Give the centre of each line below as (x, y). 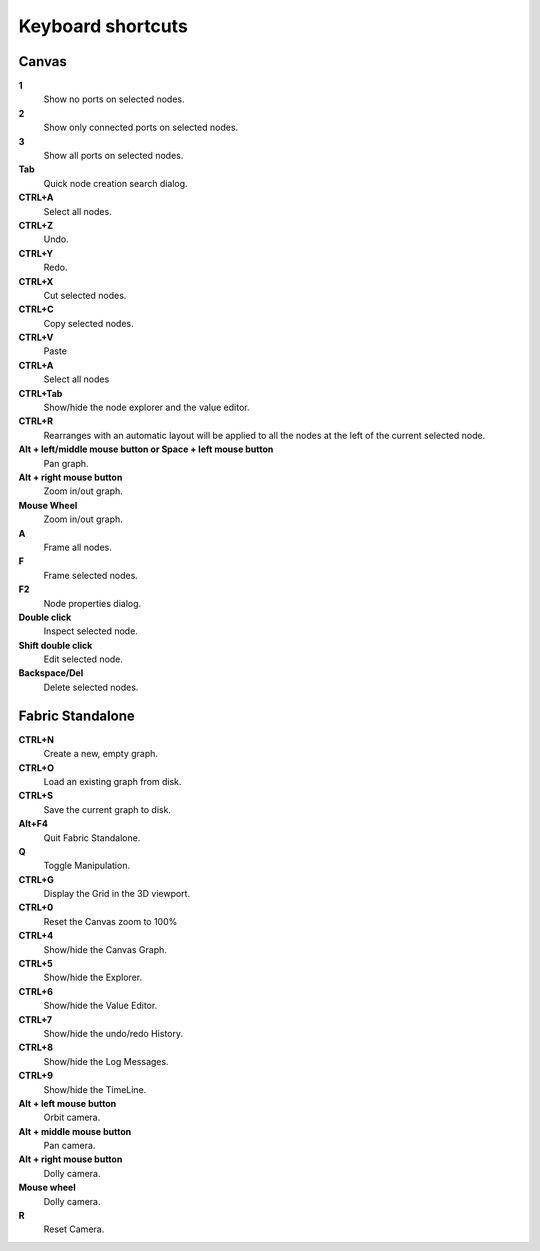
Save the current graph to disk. (107, 809)
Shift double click (55, 645)
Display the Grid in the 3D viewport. (116, 894)
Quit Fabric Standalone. (92, 837)
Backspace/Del (51, 673)
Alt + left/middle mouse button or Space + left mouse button (146, 449)
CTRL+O (36, 767)
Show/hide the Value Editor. (100, 1006)
